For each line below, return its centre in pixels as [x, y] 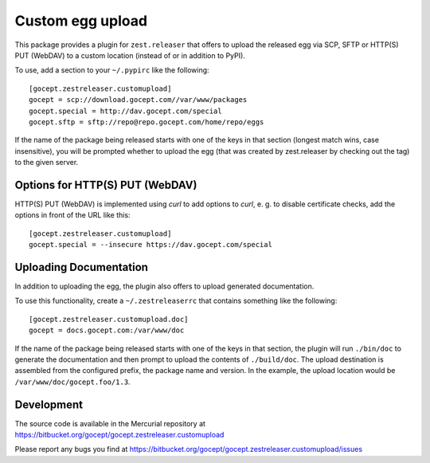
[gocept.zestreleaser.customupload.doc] [109, 319]
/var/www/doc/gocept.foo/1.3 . [72, 382]
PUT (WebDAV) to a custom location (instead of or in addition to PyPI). [130, 55]
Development [49, 404]
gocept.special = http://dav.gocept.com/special [125, 111]
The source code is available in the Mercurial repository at [110, 423]
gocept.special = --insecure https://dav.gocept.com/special [150, 245]
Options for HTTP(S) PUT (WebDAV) [106, 184]
